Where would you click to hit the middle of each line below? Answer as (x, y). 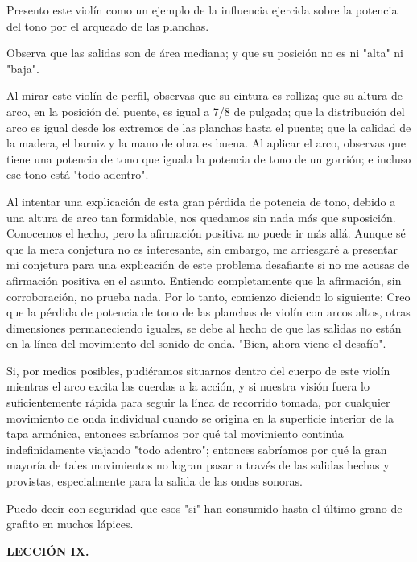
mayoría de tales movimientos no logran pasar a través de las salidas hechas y (198, 465)
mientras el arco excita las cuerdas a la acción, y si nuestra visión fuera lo (188, 386)
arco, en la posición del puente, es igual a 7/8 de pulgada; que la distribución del (206, 111)
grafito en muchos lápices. (70, 524)
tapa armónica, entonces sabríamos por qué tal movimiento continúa (175, 434)
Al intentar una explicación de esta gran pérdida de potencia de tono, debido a (201, 201)
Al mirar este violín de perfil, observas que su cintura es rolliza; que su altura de (204, 95)
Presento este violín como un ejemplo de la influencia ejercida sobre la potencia (202, 10)
